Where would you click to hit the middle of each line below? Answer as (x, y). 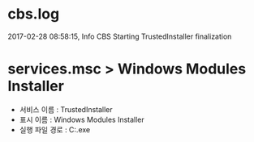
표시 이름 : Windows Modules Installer (82, 119)
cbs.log (34, 14)
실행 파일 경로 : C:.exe (55, 129)
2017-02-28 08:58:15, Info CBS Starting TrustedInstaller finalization (120, 36)
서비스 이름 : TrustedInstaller (66, 109)
